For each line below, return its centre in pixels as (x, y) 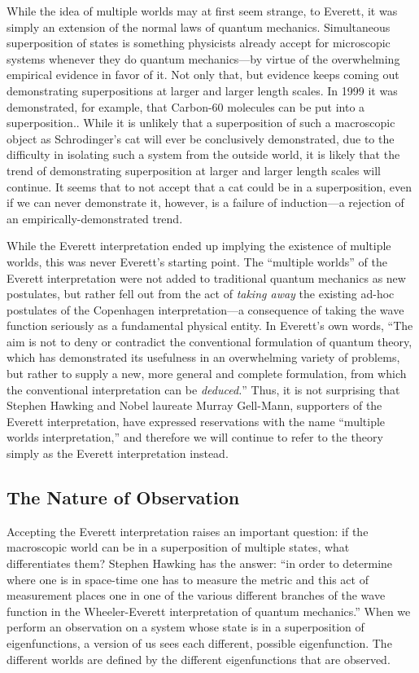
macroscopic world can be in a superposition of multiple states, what (178, 547)
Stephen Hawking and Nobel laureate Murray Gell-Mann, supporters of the (194, 405)
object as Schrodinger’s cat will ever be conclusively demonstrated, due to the (201, 138)
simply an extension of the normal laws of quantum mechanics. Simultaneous (199, 26)
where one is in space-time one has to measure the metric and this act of (188, 579)
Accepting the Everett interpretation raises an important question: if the (188, 531)
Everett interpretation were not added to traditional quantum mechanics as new (206, 277)
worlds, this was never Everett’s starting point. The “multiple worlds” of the (197, 261)
